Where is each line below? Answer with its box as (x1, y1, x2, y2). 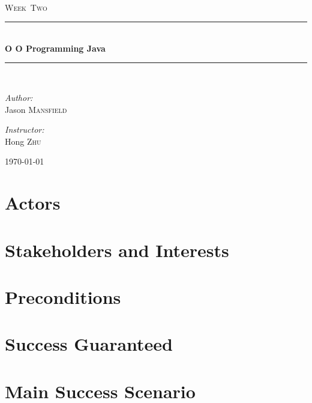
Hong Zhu (5, 135, 41, 147)
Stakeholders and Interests (5, 237, 229, 262)
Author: (5, 91, 33, 103)
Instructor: (5, 123, 44, 136)
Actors (5, 190, 61, 215)
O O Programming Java (5, 41, 106, 54)
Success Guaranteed (5, 332, 173, 356)
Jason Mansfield (5, 103, 67, 115)
